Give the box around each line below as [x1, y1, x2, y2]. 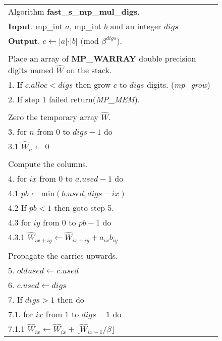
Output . [8, 35, 40, 46]
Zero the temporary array [8, 111, 98, 123]
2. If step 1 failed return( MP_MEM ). [8, 93, 140, 105]
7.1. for [8, 308, 33, 320]
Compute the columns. [8, 158, 88, 169]
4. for [8, 173, 27, 184]
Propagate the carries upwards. [8, 249, 118, 261]
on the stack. [66, 64, 112, 76]
